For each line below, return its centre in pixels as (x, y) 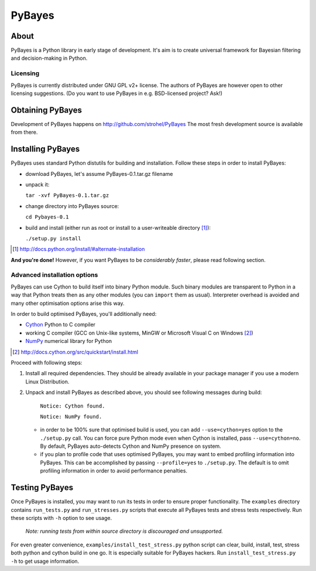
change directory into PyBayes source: (72, 206)
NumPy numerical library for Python (69, 341)
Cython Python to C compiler (61, 325)
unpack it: (37, 184)
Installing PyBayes (45, 149)
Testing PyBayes (42, 487)
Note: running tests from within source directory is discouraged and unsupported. (124, 531)
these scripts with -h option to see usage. (61, 518)
